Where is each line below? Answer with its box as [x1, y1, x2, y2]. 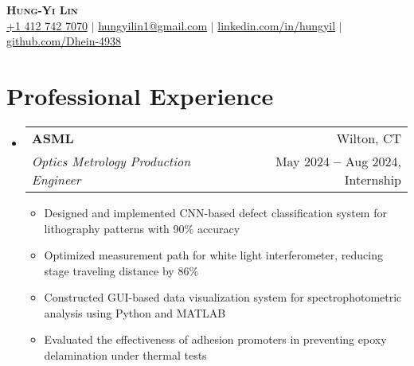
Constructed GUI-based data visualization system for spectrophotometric [44, 289, 402, 306]
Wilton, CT [336, 128, 401, 147]
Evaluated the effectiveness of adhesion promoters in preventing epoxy [44, 331, 387, 348]
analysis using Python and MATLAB [44, 304, 226, 321]
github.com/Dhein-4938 [6, 33, 122, 49]
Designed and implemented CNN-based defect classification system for [44, 204, 387, 220]
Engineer [31, 169, 81, 189]
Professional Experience [6, 79, 274, 111]
